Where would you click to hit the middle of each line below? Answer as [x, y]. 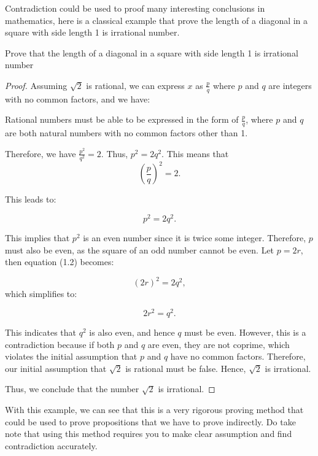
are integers [290, 85]
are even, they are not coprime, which [219, 344]
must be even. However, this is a [245, 332]
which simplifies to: [41, 294]
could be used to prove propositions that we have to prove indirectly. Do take [150, 421]
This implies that [37, 238]
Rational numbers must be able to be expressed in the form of [122, 119]
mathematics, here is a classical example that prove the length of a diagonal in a [157, 20]
